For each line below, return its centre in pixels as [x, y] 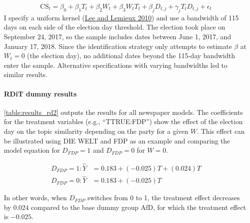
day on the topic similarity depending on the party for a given [96, 131]
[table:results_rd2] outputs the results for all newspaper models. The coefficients [124, 112]
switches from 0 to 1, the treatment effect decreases [164, 198]
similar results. [26, 74]
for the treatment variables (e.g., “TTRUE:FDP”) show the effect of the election [123, 121]
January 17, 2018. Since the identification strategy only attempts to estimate [118, 46]
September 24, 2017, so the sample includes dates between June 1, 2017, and [118, 36]
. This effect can [221, 131]
